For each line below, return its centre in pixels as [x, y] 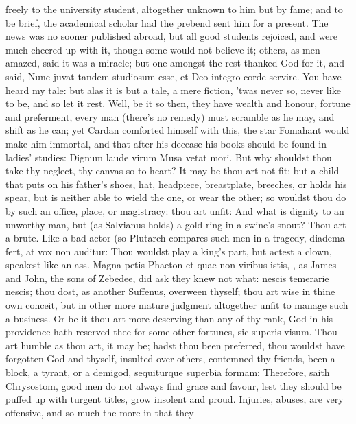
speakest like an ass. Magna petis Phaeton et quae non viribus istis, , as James [171, 264]
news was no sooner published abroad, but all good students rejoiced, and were [172, 36]
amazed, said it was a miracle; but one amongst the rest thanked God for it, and [175, 63]
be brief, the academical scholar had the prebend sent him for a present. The [167, 22]
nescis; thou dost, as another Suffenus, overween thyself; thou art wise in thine [170, 291]
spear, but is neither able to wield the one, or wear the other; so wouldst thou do [176, 197]
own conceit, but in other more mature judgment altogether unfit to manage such [177, 305]
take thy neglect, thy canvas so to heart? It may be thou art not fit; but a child [173, 170]
